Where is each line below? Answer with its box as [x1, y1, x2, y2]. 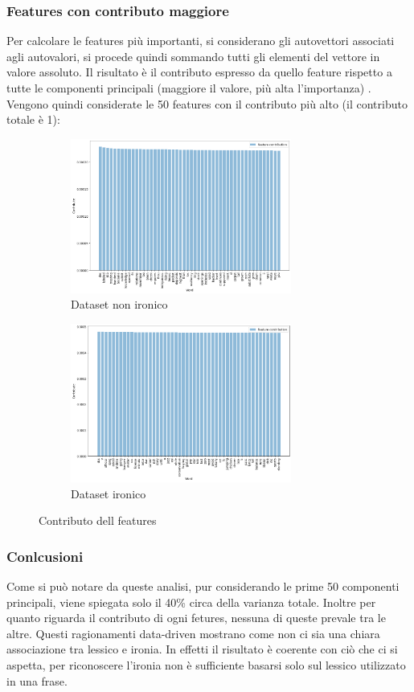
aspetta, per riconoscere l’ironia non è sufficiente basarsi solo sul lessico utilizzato [6, 656, 406, 673]
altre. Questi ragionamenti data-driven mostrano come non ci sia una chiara [6, 624, 380, 641]
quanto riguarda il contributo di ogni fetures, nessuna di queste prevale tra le [6, 609, 386, 626]
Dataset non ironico [71, 296, 168, 313]
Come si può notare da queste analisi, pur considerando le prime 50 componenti [6, 577, 400, 594]
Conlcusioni [6, 546, 84, 566]
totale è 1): [6, 111, 60, 128]
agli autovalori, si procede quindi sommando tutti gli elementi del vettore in [6, 47, 380, 64]
